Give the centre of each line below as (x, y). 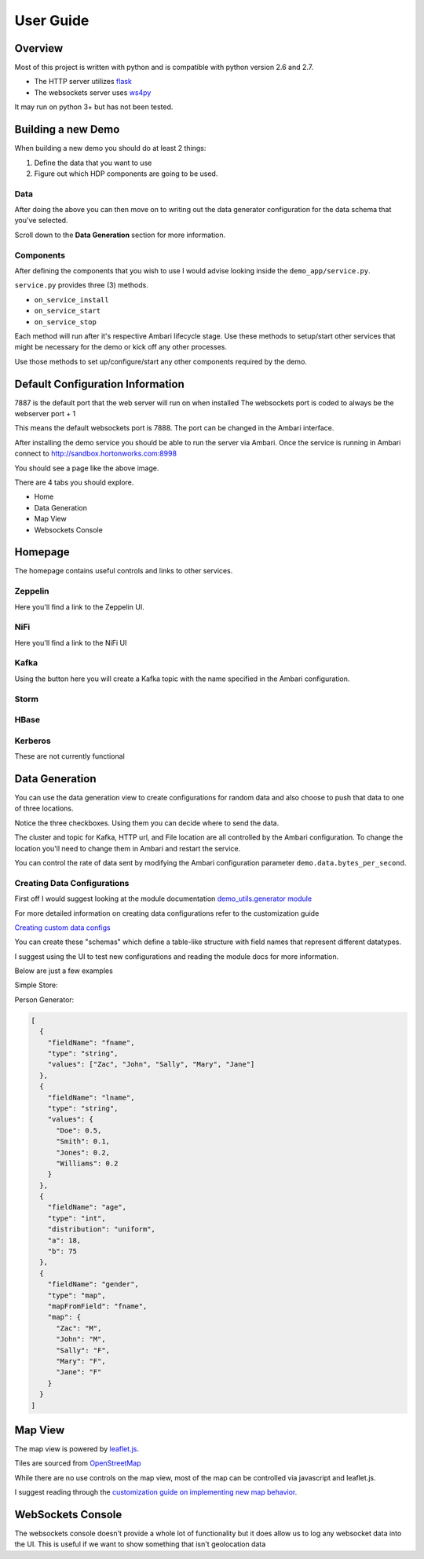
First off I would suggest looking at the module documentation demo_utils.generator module (163, 898)
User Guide (52, 20)
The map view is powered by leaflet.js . (77, 1449)
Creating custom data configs (62, 928)
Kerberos (33, 741)
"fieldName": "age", (87, 1207)
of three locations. (44, 808)
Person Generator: (44, 999)
